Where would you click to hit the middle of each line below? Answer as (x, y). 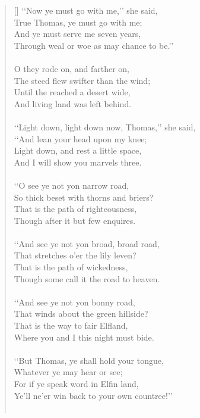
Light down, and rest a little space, (78, 150)
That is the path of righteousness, (75, 209)
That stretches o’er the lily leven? (75, 255)
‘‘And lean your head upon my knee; (80, 138)
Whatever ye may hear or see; (68, 372)
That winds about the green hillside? (81, 313)
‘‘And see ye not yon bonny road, (74, 302)
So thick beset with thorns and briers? (84, 197)
